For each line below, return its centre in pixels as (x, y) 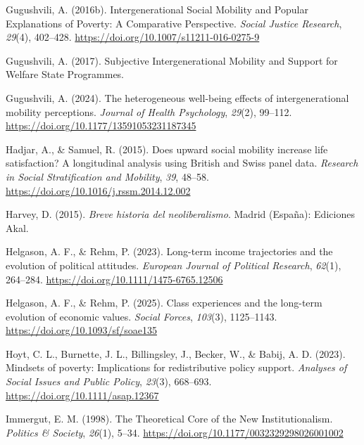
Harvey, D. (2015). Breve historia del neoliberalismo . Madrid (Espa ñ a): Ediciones (180, 214)
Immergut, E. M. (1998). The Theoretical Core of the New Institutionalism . (169, 419)
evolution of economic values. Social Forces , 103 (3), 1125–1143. (142, 316)
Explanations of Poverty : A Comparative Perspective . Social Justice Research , (174, 23)
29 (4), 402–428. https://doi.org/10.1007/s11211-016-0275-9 (133, 37)
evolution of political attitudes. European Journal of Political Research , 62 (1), (174, 265)
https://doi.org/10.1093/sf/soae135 (81, 330)
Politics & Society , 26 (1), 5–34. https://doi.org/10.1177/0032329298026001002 (175, 432)
